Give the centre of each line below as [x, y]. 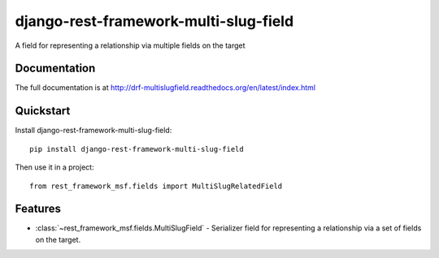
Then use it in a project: [54, 167]
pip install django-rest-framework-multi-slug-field [137, 149]
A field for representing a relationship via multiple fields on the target [130, 45]
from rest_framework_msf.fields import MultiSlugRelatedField [156, 186]
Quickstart [43, 111]
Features [38, 209]
